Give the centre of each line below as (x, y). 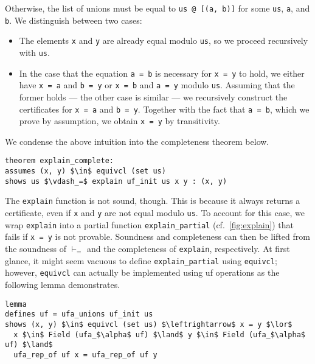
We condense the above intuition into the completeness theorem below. (137, 141)
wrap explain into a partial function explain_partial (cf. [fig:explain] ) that (150, 224)
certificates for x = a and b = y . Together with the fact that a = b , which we (164, 109)
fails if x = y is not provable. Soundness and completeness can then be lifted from (157, 236)
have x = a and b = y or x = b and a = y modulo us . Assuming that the (157, 85)
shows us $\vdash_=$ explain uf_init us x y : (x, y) (116, 181)
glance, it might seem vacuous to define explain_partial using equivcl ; (141, 260)
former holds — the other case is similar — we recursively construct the (153, 96)
